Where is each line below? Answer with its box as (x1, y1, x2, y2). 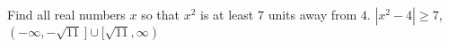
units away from (268, 5, 357, 23)
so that (141, 5, 180, 23)
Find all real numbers (7, 5, 126, 23)
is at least (200, 5, 254, 23)
